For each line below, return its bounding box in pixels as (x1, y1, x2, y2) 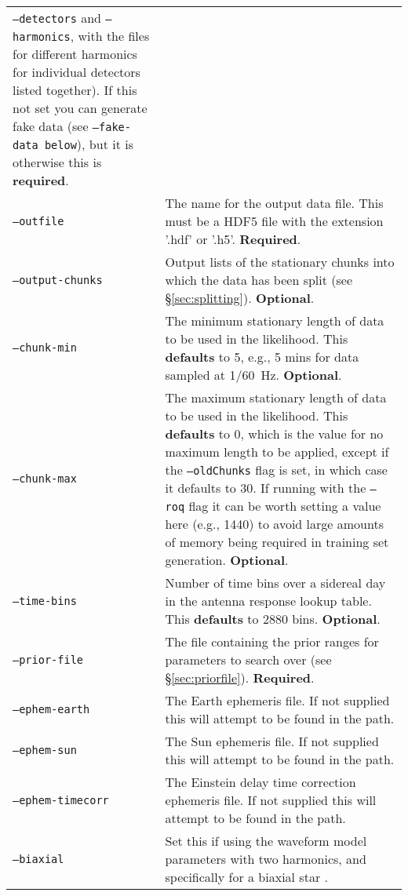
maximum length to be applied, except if (165, 443, 389, 461)
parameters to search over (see (165, 650, 332, 668)
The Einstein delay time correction (165, 773, 356, 791)
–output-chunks (13, 273, 103, 286)
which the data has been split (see (165, 271, 353, 289)
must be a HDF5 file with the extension (165, 212, 384, 230)
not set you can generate (13, 99, 148, 117)
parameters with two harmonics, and (165, 850, 366, 868)
